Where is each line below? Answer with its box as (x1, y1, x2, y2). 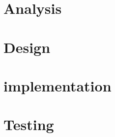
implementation (3, 75, 112, 95)
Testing (3, 114, 54, 135)
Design (3, 37, 51, 57)
